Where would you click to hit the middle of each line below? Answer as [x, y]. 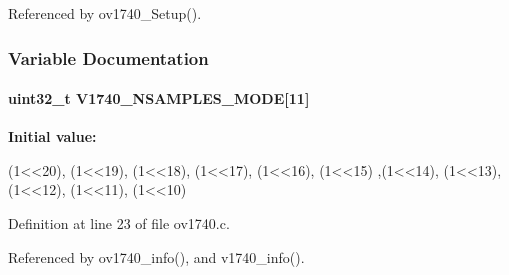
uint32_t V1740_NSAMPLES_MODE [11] [159, 98]
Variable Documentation [108, 57]
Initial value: [52, 136]
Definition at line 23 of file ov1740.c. [119, 223]
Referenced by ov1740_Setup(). [105, 13]
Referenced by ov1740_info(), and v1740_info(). [156, 256]
